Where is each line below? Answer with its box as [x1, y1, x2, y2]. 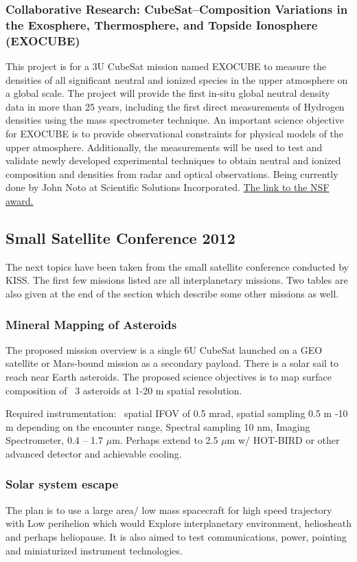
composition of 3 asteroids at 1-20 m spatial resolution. [5, 383, 242, 397]
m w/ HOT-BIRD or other [227, 433, 340, 447]
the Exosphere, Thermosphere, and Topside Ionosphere [5, 16, 318, 33]
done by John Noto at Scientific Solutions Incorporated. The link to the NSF [5, 180, 330, 194]
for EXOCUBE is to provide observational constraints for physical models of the [5, 126, 344, 141]
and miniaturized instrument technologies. [5, 543, 183, 557]
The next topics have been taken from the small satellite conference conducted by [5, 259, 349, 273]
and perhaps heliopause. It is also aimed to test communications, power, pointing [5, 529, 347, 543]
